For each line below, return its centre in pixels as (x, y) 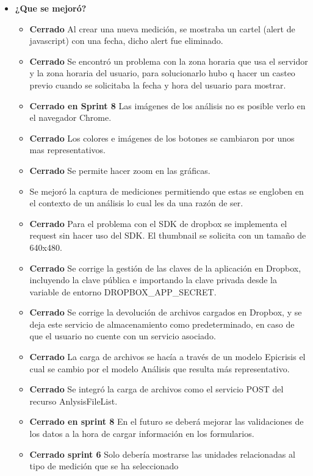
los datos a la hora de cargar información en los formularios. (142, 434)
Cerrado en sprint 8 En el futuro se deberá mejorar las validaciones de (167, 421)
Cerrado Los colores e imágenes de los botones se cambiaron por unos (162, 138)
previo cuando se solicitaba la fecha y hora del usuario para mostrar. (158, 85)
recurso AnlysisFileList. (74, 401)
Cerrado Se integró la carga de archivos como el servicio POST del (156, 389)
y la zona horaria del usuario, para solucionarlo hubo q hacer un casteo (162, 73)
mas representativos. (67, 150)
